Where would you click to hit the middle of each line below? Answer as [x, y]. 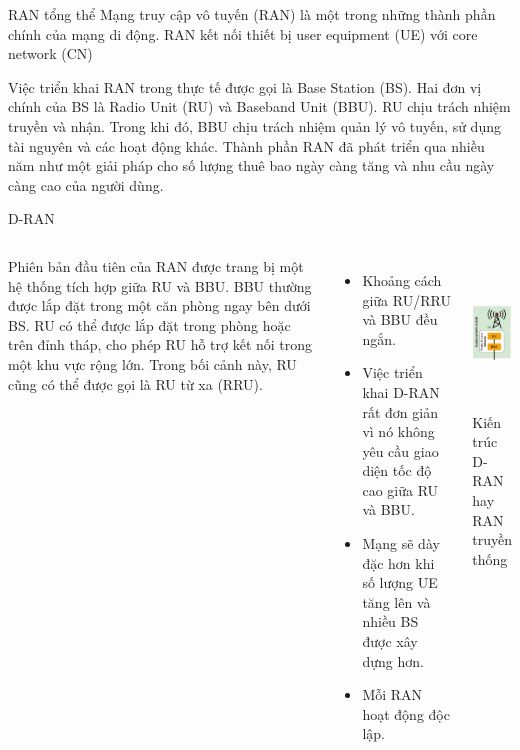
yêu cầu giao [400, 450]
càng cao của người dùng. [86, 184]
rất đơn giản [400, 411]
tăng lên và [396, 601]
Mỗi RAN [392, 694]
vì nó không [398, 431]
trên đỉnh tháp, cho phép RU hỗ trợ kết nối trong [160, 344]
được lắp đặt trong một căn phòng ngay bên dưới [159, 305]
